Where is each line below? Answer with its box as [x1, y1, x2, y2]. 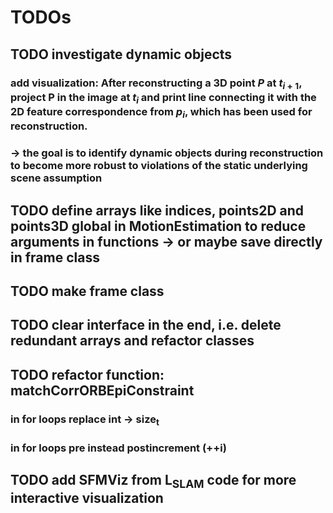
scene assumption [10, 171, 103, 185]
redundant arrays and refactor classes [10, 332, 255, 350]
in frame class [10, 249, 100, 266]
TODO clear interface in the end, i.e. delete [10, 317, 282, 334]
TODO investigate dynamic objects [10, 46, 233, 63]
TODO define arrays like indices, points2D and [10, 202, 305, 219]
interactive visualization [10, 490, 164, 507]
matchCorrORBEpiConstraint [10, 382, 195, 399]
